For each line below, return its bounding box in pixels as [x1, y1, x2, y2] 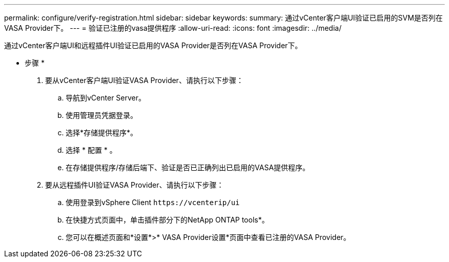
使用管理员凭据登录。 [66, 111, 137, 119]
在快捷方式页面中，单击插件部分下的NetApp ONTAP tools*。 [66, 215, 269, 224]
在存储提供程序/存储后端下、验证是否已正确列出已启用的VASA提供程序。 [66, 163, 310, 172]
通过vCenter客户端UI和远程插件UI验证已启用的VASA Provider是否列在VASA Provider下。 [4, 41, 302, 50]
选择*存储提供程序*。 [66, 128, 138, 137]
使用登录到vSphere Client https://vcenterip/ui [66, 198, 240, 207]
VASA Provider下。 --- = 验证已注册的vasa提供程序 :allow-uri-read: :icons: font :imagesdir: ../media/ [4, 24, 342, 32]
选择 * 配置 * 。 [66, 146, 117, 154]
